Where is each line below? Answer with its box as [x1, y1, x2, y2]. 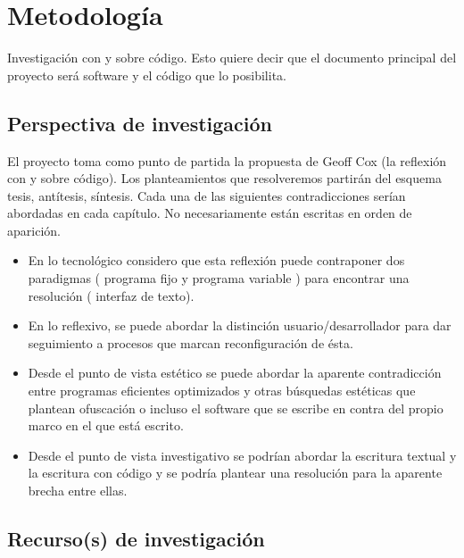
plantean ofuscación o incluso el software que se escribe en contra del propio [28, 398, 443, 417]
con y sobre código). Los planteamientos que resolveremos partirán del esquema [7, 169, 442, 187]
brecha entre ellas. [28, 481, 128, 500]
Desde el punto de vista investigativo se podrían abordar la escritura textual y [28, 446, 457, 464]
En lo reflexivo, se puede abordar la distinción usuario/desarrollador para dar [28, 316, 452, 335]
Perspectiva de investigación [7, 109, 273, 137]
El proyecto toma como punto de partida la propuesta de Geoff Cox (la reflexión [7, 151, 447, 170]
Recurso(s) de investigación [7, 525, 265, 552]
